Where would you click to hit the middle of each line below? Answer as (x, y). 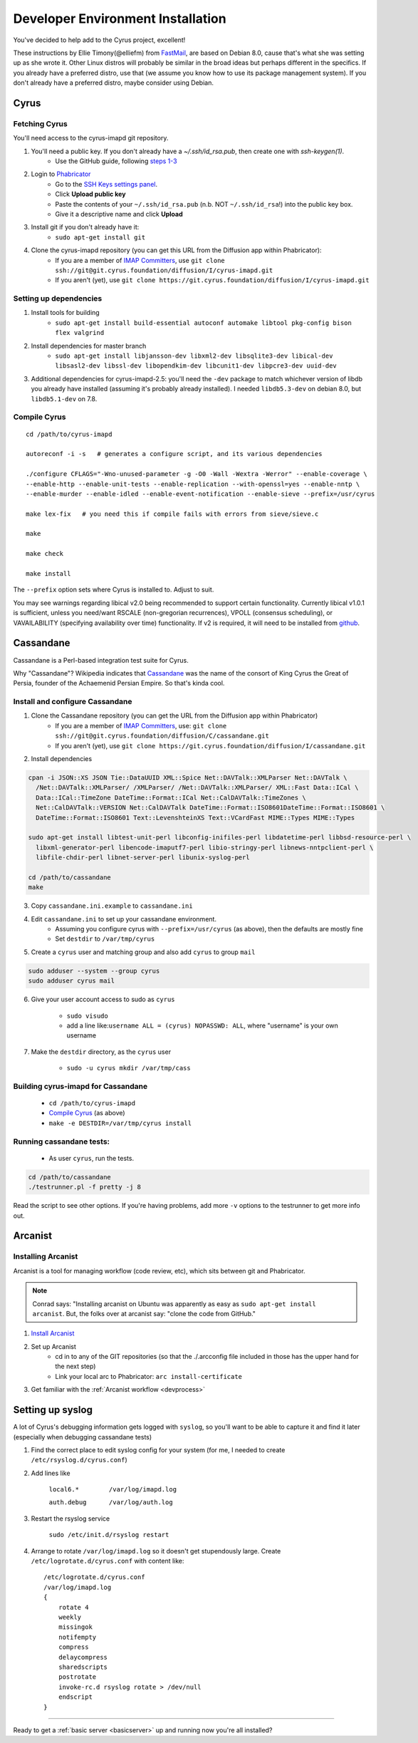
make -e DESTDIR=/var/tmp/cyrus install (120, 1123)
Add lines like (51, 1473)
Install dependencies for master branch (89, 346)
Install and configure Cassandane (73, 702)
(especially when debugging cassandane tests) (83, 1437)
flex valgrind (80, 333)
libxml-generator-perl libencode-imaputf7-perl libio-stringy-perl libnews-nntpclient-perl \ (205, 847)
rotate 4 (73, 1607)
